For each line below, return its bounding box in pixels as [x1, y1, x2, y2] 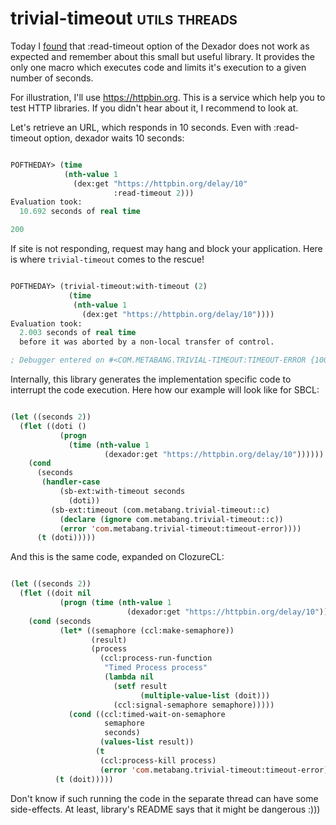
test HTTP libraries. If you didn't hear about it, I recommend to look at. [10, 102, 299, 114]
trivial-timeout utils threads [10, 7, 238, 30]
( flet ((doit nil [19, 588, 92, 599]
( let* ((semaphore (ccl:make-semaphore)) [59, 625, 235, 636]
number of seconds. [10, 72, 94, 84]
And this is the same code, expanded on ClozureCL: [10, 551, 225, 563]
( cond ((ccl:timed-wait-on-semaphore [68, 709, 226, 719]
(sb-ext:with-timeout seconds [59, 487, 186, 497]
